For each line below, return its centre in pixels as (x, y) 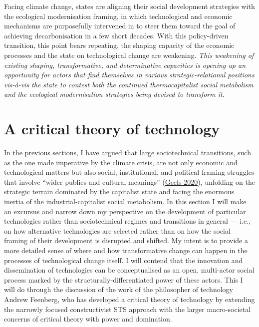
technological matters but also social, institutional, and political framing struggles (129, 172)
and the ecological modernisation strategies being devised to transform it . (114, 94)
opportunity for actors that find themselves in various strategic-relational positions (129, 75)
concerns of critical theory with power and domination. (88, 319)
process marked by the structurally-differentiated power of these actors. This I (124, 279)
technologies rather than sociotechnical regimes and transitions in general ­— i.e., (128, 221)
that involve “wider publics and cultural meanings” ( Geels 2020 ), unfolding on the (129, 181)
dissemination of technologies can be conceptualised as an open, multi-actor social (129, 270)
